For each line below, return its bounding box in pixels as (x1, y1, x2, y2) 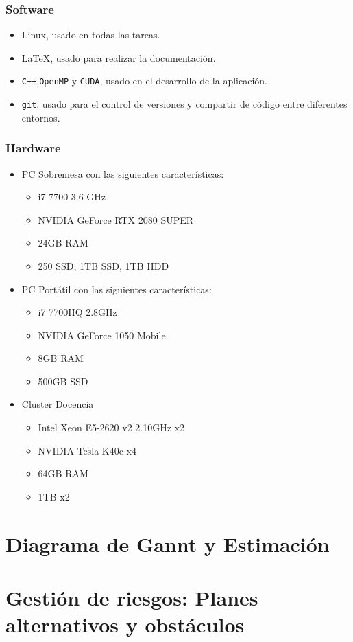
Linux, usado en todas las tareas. (21, 27, 160, 42)
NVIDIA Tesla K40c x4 (38, 443, 136, 457)
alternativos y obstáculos (5, 610, 245, 639)
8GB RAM (38, 351, 84, 365)
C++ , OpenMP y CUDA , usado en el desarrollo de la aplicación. (21, 73, 267, 88)
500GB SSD (38, 374, 88, 388)
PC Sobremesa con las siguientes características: (21, 166, 224, 181)
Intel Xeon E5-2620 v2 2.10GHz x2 (38, 420, 184, 435)
